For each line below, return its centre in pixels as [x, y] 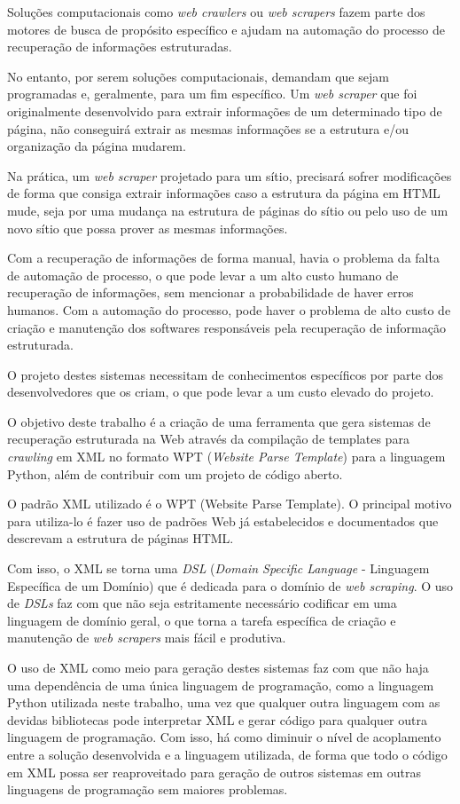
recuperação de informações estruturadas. [120, 47]
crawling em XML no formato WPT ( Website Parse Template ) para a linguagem [226, 457]
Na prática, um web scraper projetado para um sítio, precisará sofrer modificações [230, 175]
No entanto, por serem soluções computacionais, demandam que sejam [198, 76]
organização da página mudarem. [97, 146]
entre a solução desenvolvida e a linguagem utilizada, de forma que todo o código [227, 754]
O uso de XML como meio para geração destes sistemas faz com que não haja [218, 667]
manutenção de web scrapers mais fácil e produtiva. [147, 638]
